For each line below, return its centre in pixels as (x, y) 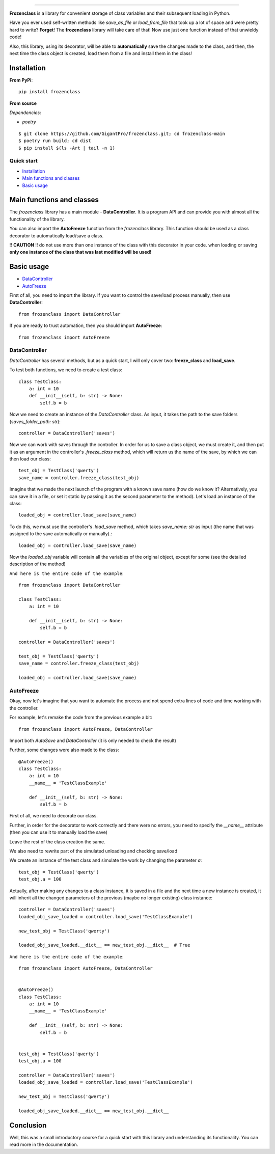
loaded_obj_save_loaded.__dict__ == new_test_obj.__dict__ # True (104, 945)
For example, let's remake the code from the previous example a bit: (81, 718)
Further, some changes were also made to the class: (64, 750)
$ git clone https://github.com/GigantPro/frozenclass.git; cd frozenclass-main (122, 133)
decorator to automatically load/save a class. (57, 236)
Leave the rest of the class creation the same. (57, 842)
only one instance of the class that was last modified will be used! (80, 252)
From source (23, 103)
